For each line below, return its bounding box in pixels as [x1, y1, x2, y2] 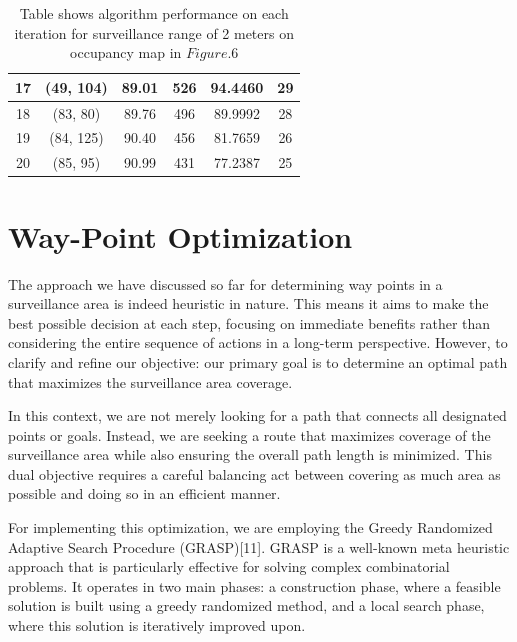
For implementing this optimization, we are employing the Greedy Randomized [8, 517, 493, 538]
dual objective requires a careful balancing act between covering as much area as [8, 463, 501, 484]
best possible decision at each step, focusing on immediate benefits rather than [8, 312, 491, 333]
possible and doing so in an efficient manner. [8, 483, 281, 504]
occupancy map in [70, 42, 182, 63]
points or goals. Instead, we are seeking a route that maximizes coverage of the [8, 424, 491, 445]
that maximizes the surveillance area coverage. [8, 371, 293, 392]
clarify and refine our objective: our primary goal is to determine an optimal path [8, 351, 508, 372]
